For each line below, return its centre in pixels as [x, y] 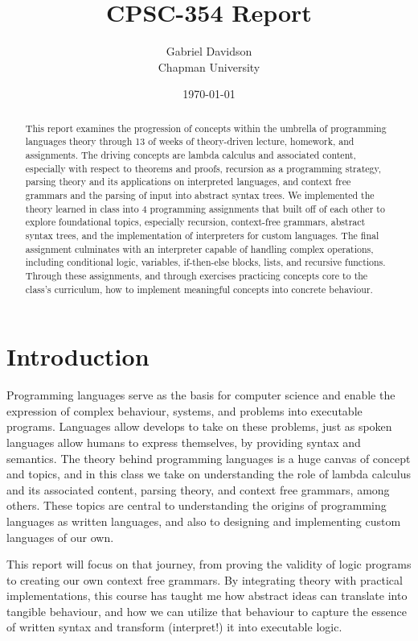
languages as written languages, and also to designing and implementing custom [204, 521]
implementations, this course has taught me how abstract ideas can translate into [207, 596]
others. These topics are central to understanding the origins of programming [197, 505]
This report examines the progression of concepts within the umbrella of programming [206, 128]
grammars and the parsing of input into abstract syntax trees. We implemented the [200, 194]
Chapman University [209, 66]
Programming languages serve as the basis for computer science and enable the [201, 395]
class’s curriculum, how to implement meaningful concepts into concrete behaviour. [199, 289]
